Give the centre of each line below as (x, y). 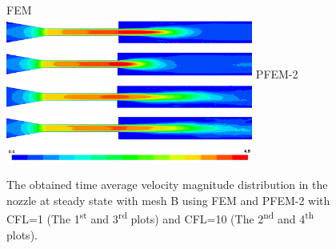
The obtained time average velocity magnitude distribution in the (167, 185)
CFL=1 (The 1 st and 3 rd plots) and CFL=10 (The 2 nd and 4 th (160, 218)
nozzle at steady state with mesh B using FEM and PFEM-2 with (168, 200)
